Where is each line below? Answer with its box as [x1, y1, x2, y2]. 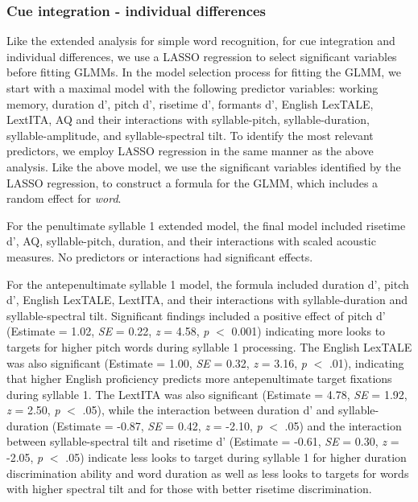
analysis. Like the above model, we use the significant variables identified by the [6, 158, 401, 175]
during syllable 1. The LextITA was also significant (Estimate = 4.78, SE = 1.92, [6, 385, 408, 402]
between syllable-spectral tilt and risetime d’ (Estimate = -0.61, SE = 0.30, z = [6, 433, 399, 450]
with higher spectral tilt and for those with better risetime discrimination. [6, 480, 372, 497]
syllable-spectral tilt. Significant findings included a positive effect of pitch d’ [6, 307, 386, 323]
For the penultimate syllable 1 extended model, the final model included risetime [6, 216, 406, 233]
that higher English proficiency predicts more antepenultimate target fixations [6, 370, 392, 387]
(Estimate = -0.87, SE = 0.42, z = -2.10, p [52, 417, 263, 434]
